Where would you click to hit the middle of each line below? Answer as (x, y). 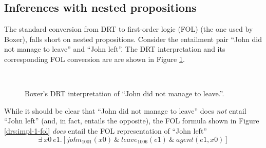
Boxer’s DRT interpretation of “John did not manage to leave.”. (125, 93)
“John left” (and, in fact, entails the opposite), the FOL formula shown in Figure (132, 121)
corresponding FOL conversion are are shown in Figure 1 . (94, 59)
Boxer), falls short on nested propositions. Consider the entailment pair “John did (133, 39)
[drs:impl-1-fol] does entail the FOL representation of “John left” (106, 130)
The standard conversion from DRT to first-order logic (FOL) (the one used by (129, 29)
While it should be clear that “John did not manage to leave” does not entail (125, 110)
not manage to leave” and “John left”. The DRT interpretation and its (115, 49)
